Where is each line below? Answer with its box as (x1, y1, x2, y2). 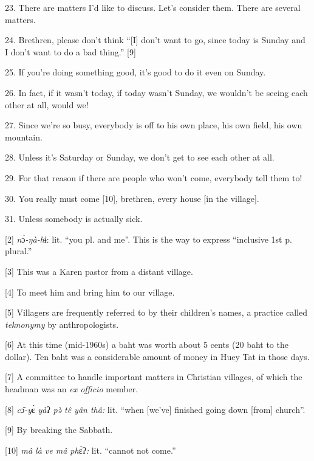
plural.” (5, 244, 32, 257)
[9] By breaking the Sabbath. (5, 423, 113, 436)
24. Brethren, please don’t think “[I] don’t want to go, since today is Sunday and (5, 33, 305, 46)
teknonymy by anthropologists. (5, 317, 119, 330)
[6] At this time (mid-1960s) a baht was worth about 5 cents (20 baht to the (5, 338, 288, 351)
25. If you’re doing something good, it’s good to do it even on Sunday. (5, 66, 266, 78)
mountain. (5, 130, 43, 143)
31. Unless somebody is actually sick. (5, 212, 143, 225)
